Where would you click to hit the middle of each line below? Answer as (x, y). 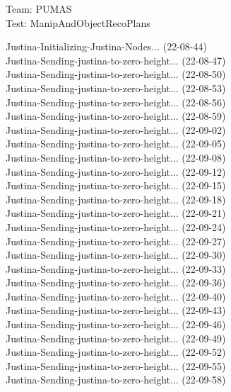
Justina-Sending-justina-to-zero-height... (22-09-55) (116, 365)
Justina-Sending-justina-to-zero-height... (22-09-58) (116, 380)
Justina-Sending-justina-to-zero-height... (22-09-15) (116, 185)
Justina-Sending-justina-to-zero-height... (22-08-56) (116, 102)
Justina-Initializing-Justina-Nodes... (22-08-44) (106, 46)
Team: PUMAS (39, 9)
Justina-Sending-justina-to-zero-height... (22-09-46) (116, 324)
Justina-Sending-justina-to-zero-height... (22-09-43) (116, 310)
